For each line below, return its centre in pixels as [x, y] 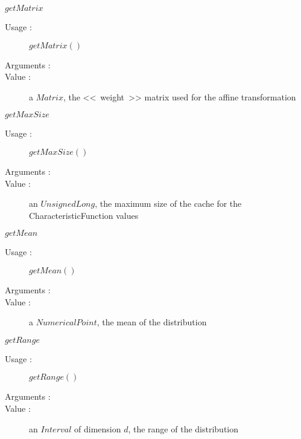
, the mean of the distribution [152, 322]
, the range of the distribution [183, 428]
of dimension [98, 428]
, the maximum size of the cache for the [168, 203]
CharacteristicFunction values [84, 215]
